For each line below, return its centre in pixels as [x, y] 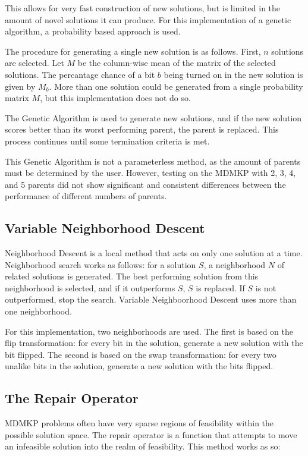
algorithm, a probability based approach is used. [93, 31]
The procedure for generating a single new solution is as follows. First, [133, 51]
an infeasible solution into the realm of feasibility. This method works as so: [143, 446]
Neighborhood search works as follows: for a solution [100, 264]
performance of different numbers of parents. [86, 196]
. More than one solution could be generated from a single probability [176, 86]
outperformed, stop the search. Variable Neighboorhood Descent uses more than [151, 299]
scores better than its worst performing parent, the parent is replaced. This [142, 129]
